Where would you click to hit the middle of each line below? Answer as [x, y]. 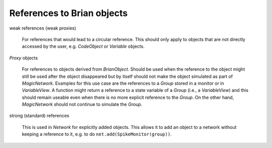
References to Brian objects [69, 13]
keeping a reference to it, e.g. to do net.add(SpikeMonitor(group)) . [97, 134]
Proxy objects [23, 58]
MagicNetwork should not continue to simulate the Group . [82, 104]
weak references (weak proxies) [43, 28]
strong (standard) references [39, 116]
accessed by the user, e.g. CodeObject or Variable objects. [83, 46]
